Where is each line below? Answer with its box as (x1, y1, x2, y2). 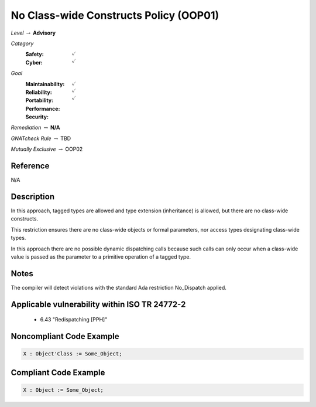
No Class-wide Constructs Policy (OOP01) (11, 9, 219, 22)
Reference (11, 161, 50, 171)
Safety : (25, 50, 44, 58)
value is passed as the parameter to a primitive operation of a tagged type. (11, 253, 191, 260)
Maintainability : (25, 80, 65, 87)
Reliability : (25, 89, 52, 96)
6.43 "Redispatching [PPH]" (40, 316, 108, 323)
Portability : (25, 97, 54, 104)
